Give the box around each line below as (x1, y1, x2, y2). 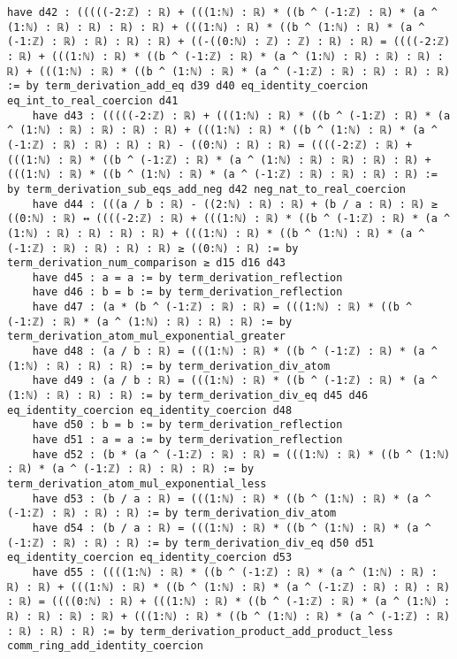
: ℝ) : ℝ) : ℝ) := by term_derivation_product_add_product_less (7, 625, 393, 638)
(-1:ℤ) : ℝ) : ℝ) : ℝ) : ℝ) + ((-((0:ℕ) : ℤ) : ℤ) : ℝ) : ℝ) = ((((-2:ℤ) (7, 35, 451, 49)
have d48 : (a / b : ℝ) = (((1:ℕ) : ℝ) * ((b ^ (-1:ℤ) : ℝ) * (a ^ (32, 345, 438, 358)
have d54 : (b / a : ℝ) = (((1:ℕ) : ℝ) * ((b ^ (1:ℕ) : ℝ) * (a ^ (32, 521, 431, 534)
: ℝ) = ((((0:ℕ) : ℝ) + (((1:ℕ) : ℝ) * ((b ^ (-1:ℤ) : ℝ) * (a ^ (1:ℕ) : (7, 595, 451, 609)
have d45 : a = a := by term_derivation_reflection (32, 271, 343, 284)
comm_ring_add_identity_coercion (7, 640, 203, 653)
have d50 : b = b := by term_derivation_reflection (32, 418, 343, 432)
